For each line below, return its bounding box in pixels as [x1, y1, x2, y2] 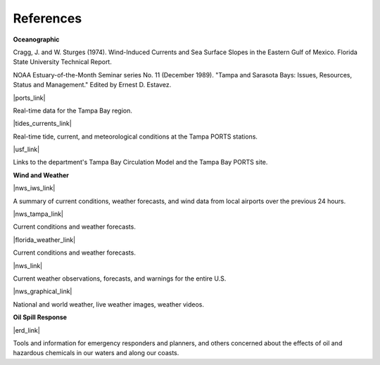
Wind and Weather [13, 171, 70, 179]
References [13, 11, 82, 26]
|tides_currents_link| [13, 120, 72, 128]
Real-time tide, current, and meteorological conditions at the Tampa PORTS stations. [13, 132, 258, 141]
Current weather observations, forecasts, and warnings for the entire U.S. [13, 274, 227, 283]
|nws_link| [13, 261, 43, 270]
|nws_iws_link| [13, 184, 56, 193]
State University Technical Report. [13, 58, 112, 66]
